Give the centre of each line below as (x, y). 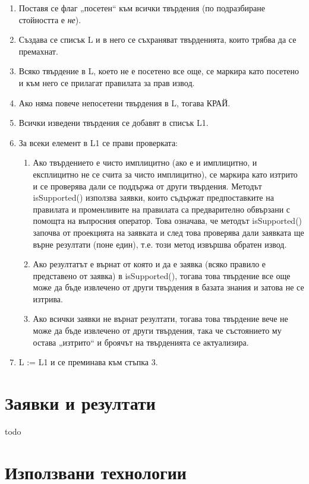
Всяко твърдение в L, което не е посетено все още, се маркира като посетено (159, 71)
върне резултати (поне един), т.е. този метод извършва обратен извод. (160, 244)
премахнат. (38, 51)
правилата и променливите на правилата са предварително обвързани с (162, 209)
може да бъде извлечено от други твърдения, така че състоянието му (157, 330)
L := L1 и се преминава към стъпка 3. (88, 362)
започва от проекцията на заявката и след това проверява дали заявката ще (168, 232)
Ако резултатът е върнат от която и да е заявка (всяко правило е (149, 264)
